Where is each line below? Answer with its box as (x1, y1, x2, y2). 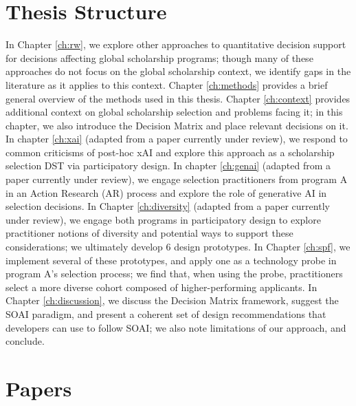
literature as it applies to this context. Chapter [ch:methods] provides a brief (5, 77, 328, 92)
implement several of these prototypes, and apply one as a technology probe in (5, 253, 337, 267)
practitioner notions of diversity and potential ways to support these (5, 226, 293, 240)
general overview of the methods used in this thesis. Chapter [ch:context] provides (5, 91, 351, 105)
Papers (5, 374, 72, 402)
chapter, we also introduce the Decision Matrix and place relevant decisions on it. (5, 118, 348, 132)
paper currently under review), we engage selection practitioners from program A (5, 172, 348, 186)
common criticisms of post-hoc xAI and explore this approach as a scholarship (5, 145, 335, 159)
